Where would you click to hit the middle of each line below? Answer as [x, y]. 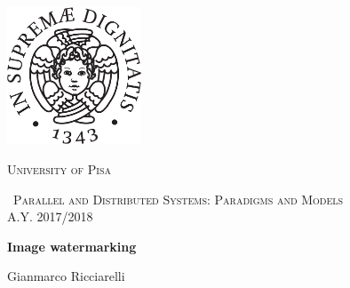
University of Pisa [60, 169]
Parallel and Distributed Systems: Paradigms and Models [178, 199]
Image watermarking [72, 246]
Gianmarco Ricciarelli [66, 276]
